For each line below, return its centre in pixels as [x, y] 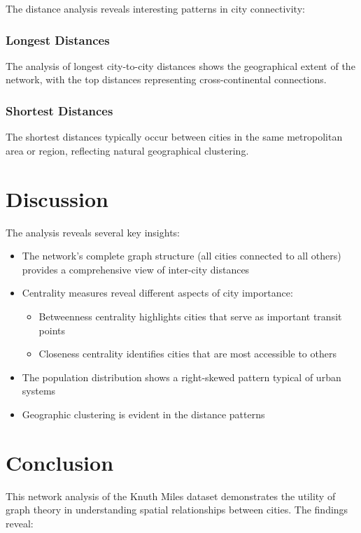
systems [39, 391]
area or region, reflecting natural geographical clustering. [127, 150]
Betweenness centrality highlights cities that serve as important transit [190, 316]
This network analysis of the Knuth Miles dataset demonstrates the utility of [171, 496]
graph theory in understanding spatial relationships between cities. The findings [177, 510]
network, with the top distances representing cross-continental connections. [166, 79]
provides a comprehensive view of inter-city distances [136, 269]
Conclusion [60, 462]
